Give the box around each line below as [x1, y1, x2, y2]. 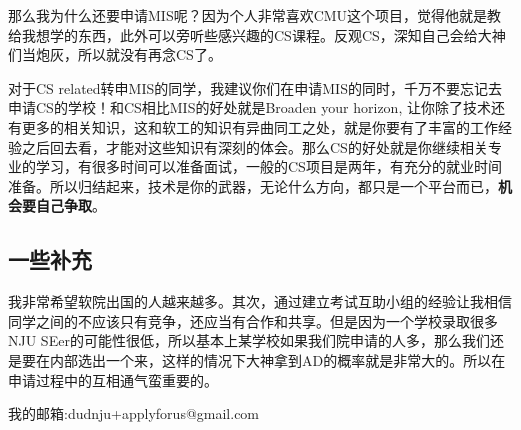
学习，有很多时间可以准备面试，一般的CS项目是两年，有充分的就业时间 [35, 156, 502, 177]
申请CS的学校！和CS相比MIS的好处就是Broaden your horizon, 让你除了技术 [8, 97, 491, 118]
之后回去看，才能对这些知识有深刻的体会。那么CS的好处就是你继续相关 [21, 136, 488, 157]
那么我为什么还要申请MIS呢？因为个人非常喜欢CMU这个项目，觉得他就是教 [8, 5, 502, 25]
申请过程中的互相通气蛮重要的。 [8, 369, 218, 390]
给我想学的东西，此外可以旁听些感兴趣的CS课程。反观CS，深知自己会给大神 [8, 24, 506, 45]
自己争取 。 [35, 195, 106, 216]
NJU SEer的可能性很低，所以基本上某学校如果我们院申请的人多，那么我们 [8, 330, 490, 351]
